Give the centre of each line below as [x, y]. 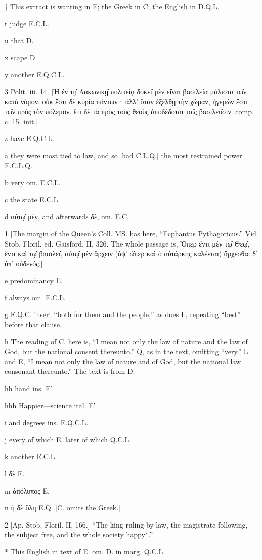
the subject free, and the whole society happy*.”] [80, 534]
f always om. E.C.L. [35, 297]
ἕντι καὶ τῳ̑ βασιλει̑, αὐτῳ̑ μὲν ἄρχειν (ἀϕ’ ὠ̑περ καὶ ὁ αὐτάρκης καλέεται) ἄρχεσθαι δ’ [131, 253]
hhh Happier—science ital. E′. [51, 405]
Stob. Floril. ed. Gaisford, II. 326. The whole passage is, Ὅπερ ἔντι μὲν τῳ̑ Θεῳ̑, [127, 243]
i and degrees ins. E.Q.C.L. [47, 422]
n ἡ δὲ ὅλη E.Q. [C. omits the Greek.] [63, 508]
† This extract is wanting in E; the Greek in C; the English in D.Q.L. [112, 6]
